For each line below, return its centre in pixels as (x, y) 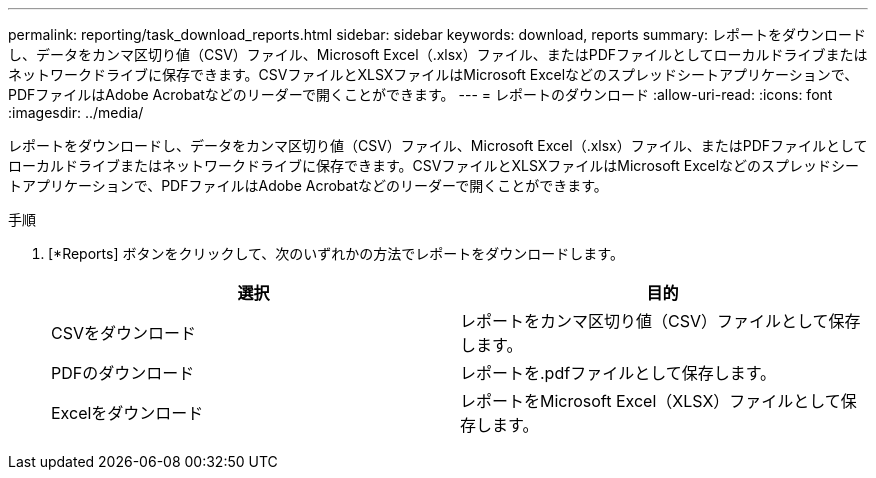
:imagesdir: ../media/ (76, 112)
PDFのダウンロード (123, 373)
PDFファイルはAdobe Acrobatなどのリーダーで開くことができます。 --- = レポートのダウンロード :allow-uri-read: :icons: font (420, 94)
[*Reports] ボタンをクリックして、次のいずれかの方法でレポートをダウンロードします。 (336, 253)
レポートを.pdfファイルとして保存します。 (618, 373)
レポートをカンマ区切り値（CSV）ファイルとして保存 (660, 321)
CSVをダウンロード (123, 333)
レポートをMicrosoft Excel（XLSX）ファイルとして (650, 401)
